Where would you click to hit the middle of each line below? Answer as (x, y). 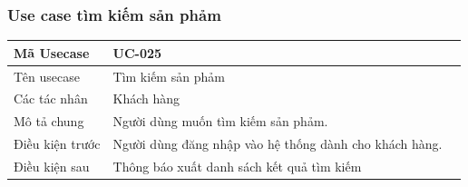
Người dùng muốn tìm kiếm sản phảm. (220, 121)
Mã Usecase (52, 52)
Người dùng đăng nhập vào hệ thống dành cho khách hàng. (278, 144)
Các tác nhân (51, 98)
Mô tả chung (49, 121)
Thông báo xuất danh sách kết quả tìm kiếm (237, 166)
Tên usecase (47, 76)
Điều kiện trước (57, 144)
